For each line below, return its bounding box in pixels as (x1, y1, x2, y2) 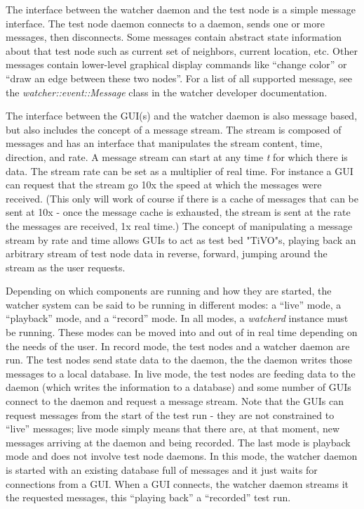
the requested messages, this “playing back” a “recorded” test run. (6, 490, 291, 505)
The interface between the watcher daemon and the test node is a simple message (6, 2, 356, 16)
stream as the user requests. (6, 259, 126, 274)
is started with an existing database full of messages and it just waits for (6, 463, 318, 477)
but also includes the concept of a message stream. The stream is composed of (6, 122, 342, 136)
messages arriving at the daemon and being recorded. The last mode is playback (6, 434, 351, 449)
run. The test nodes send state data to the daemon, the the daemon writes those (6, 352, 352, 367)
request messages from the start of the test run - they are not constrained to (6, 407, 335, 422)
